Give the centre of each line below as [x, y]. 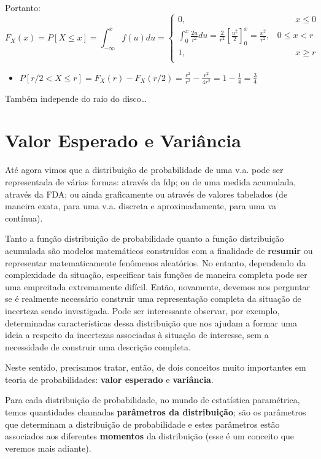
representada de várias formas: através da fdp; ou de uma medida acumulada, [151, 181]
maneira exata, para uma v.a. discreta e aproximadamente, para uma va [141, 206]
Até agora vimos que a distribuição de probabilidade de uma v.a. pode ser [144, 170]
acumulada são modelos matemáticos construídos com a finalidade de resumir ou [159, 250]
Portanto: [23, 7]
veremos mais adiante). [48, 448]
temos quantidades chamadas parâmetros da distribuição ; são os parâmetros [156, 412]
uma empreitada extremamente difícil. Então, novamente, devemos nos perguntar [158, 286]
